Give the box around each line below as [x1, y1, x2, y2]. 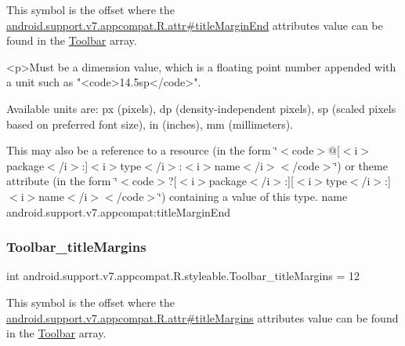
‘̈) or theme [334, 157, 388, 173]
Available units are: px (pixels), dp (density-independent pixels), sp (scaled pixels [6, 100, 396, 116]
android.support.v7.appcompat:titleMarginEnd [6, 203, 230, 220]
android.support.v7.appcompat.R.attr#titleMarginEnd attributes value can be [6, 16, 383, 33]
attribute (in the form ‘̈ [6, 173, 118, 189]
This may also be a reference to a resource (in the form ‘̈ [6, 142, 278, 158]
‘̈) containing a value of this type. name [158, 188, 348, 204]
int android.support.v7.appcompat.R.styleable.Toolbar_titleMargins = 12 [6, 268, 360, 284]
